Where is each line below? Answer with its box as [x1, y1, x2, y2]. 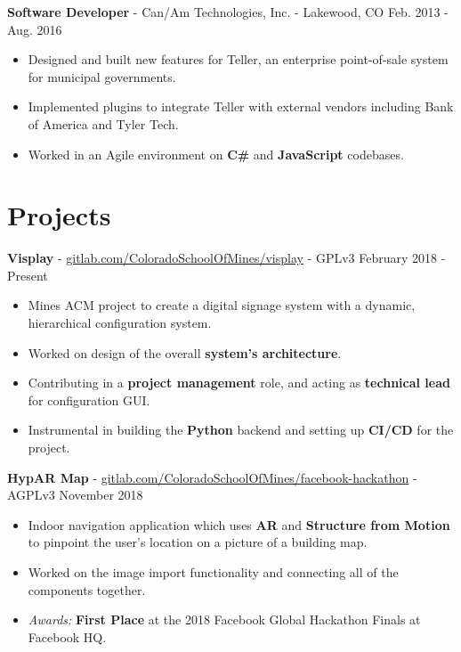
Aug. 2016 [7, 20, 62, 38]
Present [7, 265, 48, 284]
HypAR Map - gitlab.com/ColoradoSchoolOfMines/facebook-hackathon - [7, 468, 417, 486]
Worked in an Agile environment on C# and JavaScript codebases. [28, 144, 404, 163]
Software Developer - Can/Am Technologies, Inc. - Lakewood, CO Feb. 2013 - [7, 3, 449, 20]
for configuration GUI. [28, 390, 150, 409]
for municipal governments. [28, 67, 176, 86]
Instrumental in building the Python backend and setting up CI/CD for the [28, 420, 454, 439]
